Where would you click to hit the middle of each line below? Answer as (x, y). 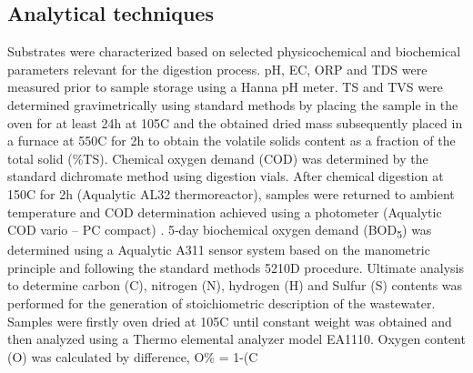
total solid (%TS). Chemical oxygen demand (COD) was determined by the (218, 158)
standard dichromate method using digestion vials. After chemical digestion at (226, 176)
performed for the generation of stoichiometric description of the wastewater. (221, 303)
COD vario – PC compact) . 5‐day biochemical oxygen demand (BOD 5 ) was (220, 231)
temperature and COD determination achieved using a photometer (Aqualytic (225, 212)
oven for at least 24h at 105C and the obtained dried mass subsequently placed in (235, 122)
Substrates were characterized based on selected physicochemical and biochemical (234, 51)
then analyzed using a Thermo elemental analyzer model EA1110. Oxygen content (236, 339)
